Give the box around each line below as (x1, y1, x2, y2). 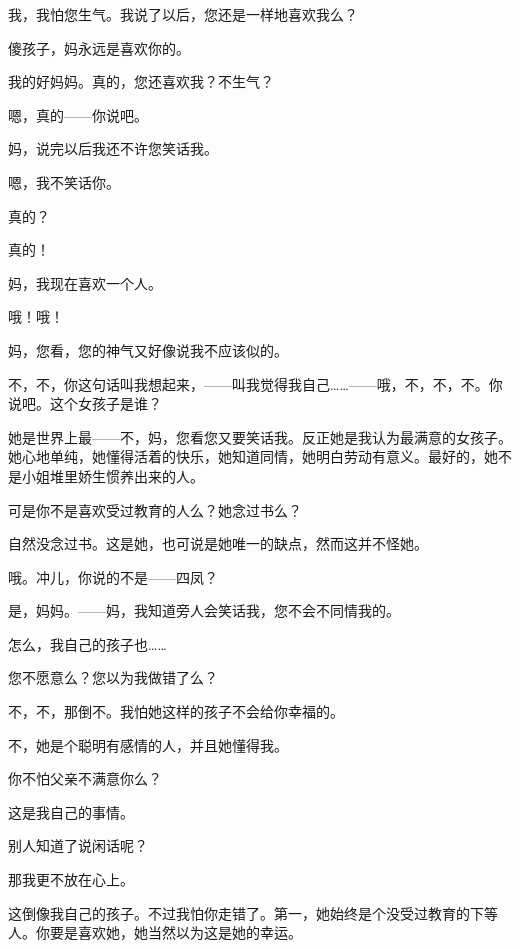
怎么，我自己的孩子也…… (8, 633, 167, 654)
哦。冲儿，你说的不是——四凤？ (8, 566, 218, 587)
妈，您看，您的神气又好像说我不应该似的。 (8, 339, 288, 360)
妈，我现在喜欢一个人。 (8, 272, 162, 293)
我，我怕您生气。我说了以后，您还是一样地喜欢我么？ (8, 4, 358, 24)
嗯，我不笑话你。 (8, 171, 120, 192)
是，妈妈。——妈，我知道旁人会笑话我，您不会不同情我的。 (8, 600, 400, 621)
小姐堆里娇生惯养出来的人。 (21, 465, 204, 486)
